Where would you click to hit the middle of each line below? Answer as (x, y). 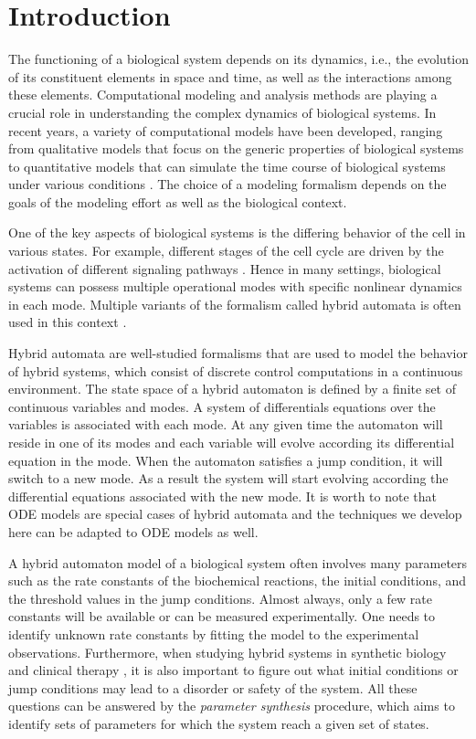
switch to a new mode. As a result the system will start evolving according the (228, 478)
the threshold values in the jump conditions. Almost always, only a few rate (221, 598)
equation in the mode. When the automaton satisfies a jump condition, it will (226, 460)
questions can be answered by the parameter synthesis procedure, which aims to (232, 706)
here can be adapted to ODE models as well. (133, 531)
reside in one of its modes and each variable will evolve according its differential (232, 442)
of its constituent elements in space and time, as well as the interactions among (230, 76)
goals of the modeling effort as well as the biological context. (178, 201)
